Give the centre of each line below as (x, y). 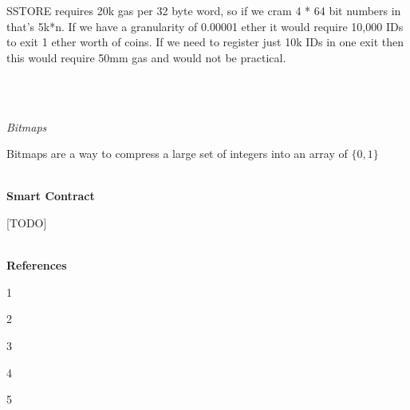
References (37, 265)
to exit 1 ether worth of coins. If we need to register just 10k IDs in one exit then (205, 42)
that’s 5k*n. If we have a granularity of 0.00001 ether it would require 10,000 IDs (205, 26)
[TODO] (27, 222)
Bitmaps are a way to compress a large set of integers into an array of (177, 154)
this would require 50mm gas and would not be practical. (146, 57)
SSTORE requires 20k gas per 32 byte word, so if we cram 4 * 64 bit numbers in (204, 10)
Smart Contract (51, 196)
